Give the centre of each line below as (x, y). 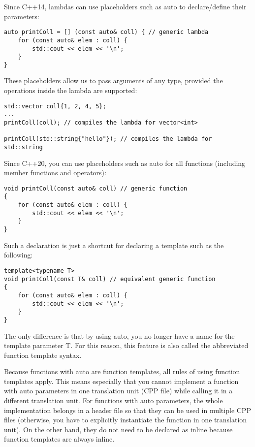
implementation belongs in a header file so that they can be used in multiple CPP (127, 410)
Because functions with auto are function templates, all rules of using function (122, 371)
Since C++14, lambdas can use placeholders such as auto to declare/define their (125, 6)
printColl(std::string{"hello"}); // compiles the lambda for (108, 139)
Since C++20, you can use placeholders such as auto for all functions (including (125, 163)
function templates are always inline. (59, 439)
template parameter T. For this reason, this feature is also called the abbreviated (126, 345)
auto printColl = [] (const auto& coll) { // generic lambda (106, 32)
